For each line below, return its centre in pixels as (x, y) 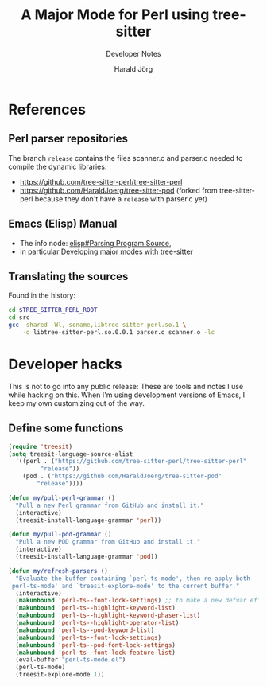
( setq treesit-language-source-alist (71, 454)
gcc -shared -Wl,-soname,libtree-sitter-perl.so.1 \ (97, 325)
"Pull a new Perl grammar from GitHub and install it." (110, 505)
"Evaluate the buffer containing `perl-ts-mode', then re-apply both (133, 579)
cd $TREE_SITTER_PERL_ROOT (53, 310)
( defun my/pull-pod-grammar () (60, 535)
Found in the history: (42, 295)
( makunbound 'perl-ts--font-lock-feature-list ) (96, 653)
